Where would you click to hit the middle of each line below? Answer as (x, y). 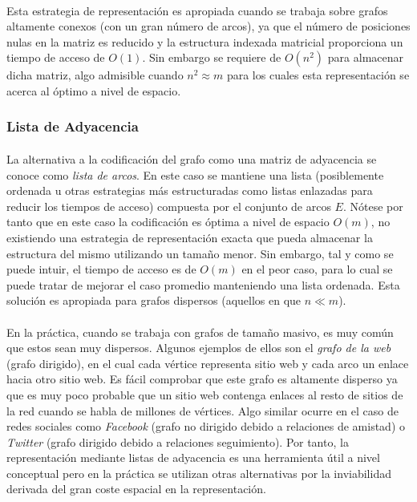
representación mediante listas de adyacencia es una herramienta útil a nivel (193, 457)
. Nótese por (373, 206)
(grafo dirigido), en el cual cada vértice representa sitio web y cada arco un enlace (208, 363)
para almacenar (365, 57)
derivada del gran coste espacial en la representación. (136, 489)
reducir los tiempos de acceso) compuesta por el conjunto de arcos (169, 206)
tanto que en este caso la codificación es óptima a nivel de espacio (168, 222)
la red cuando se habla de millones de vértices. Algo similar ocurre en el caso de (202, 410)
